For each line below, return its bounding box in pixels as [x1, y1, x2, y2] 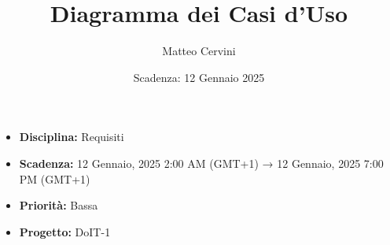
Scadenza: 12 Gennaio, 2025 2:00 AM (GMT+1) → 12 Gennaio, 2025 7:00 [19, 154, 384, 171]
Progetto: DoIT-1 [19, 223, 111, 239]
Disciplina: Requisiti [19, 128, 124, 145]
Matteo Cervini [162, 43, 236, 59]
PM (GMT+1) [19, 170, 90, 187]
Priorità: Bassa [19, 197, 98, 213]
